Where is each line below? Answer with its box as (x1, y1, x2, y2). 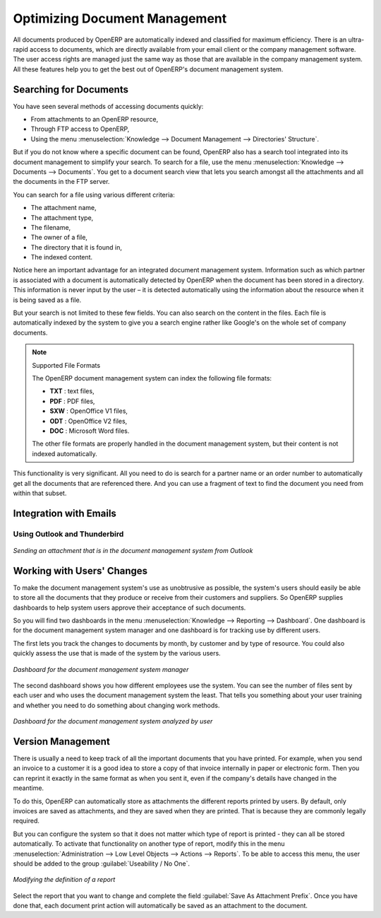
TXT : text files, (49, 387, 95, 395)
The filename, (30, 223, 71, 231)
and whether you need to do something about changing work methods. (13, 701, 220, 709)
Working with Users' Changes (13, 564, 148, 576)
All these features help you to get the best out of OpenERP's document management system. (13, 64, 284, 74)
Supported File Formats (32, 361, 101, 369)
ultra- (348, 35, 365, 44)
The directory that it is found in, (30, 243, 123, 251)
